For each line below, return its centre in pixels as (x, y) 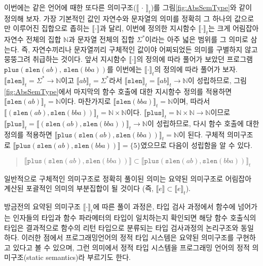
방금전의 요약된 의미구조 (43, 206)
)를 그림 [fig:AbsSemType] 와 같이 (201, 7)
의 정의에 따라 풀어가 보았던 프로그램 (195, 59)
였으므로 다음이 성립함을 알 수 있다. (196, 145)
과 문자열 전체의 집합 (102, 39)
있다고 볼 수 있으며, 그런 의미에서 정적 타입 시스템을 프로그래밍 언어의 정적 (131, 247)
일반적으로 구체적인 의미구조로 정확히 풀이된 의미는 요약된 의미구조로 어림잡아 (128, 178)
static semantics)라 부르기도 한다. (79, 257)
